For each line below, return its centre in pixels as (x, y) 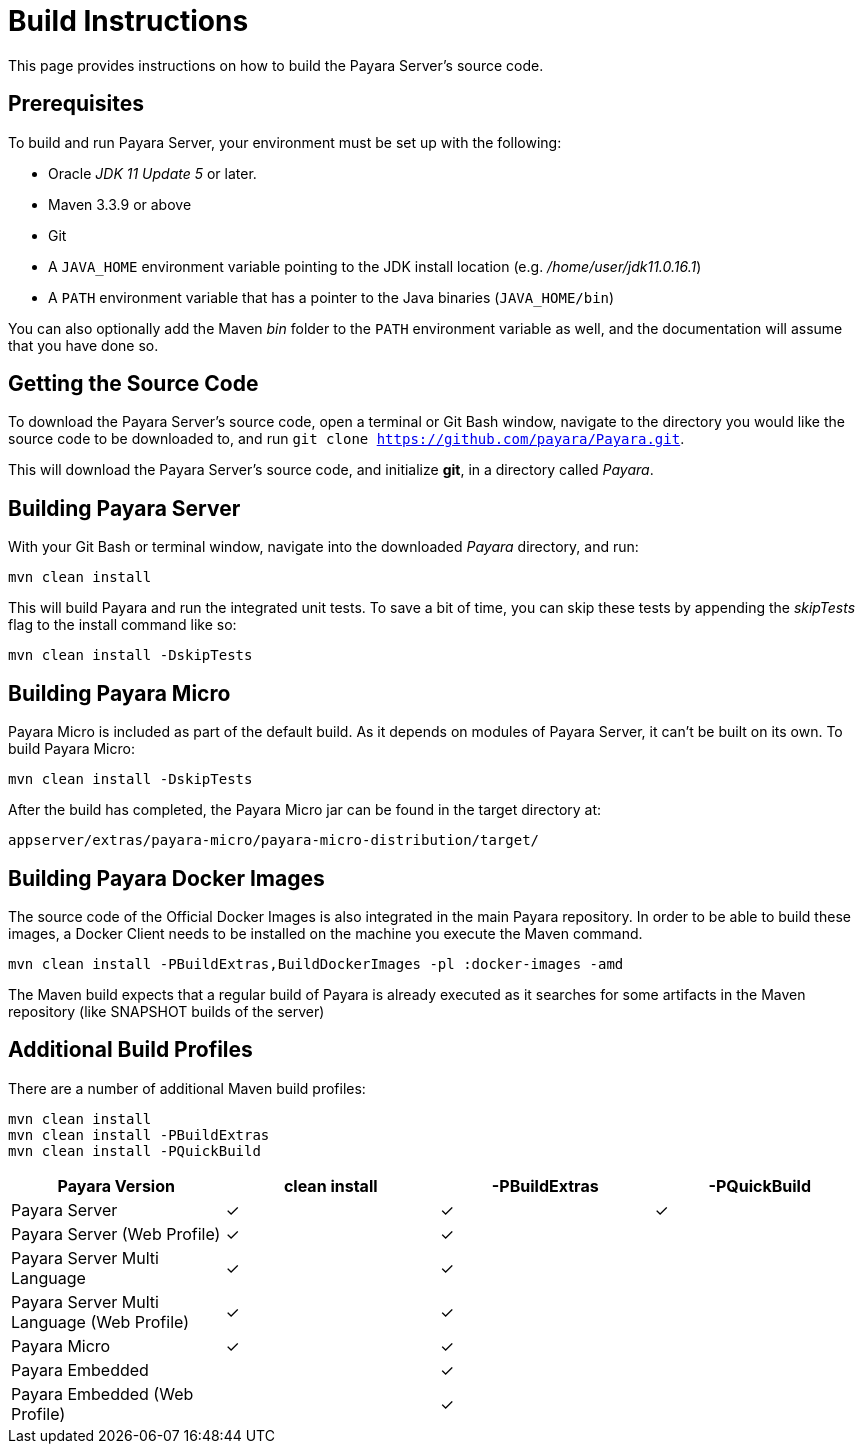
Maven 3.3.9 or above (120, 204)
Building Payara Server (124, 508)
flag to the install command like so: (122, 625)
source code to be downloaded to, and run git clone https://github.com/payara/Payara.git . (346, 439)
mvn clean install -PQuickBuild (134, 1150)
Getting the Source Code (133, 384)
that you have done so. (83, 345)
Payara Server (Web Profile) (116, 1233)
